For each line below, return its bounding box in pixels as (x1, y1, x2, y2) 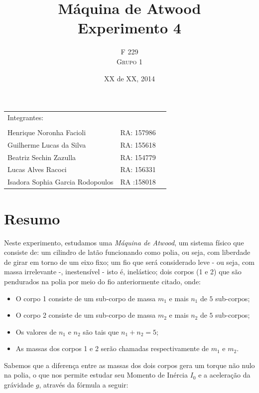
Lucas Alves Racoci (7, 164, 67, 175)
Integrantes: (7, 112, 44, 122)
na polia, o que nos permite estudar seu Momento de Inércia (4, 370, 188, 380)
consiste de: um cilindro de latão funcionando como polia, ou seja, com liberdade (4, 247, 251, 257)
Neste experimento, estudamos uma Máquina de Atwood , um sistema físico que (4, 237, 244, 247)
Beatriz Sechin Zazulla (7, 152, 76, 162)
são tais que (83, 326, 119, 337)
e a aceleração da (198, 370, 251, 380)
